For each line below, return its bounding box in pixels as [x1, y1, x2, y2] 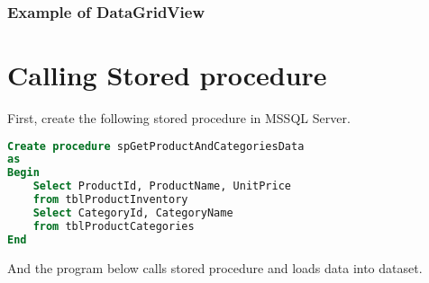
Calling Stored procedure [7, 57, 327, 93]
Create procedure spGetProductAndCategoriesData [7, 139, 305, 153]
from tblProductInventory [32, 193, 188, 207]
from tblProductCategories [32, 219, 195, 233]
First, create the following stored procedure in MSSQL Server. [7, 108, 351, 127]
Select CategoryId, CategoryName [32, 206, 233, 219]
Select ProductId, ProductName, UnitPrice [32, 180, 291, 193]
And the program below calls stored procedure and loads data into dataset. [7, 258, 423, 277]
